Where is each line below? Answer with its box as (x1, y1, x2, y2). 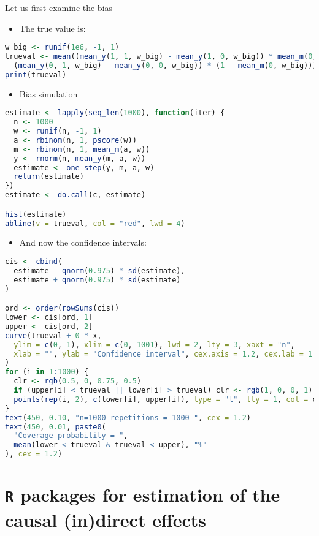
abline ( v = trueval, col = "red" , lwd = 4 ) (5, 219, 185, 228)
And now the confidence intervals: (19, 236, 147, 249)
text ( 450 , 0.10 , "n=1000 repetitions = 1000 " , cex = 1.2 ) (5, 413, 251, 422)
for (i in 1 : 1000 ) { (5, 368, 89, 377)
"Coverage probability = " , (13, 431, 128, 440)
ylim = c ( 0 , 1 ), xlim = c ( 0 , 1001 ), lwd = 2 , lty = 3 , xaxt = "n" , (13, 340, 295, 349)
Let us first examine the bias (5, 1, 113, 13)
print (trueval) (5, 70, 67, 79)
